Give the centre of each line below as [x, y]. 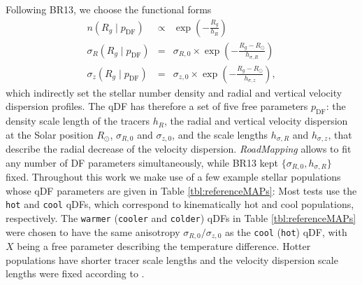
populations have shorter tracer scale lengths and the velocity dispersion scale [172, 259]
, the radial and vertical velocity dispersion [256, 121]
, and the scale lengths [220, 134]
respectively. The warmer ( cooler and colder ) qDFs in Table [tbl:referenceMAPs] [181, 218]
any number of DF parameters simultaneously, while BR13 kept [142, 162]
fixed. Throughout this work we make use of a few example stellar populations [173, 177]
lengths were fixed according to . [75, 273]
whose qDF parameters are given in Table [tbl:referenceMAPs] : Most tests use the [181, 190]
